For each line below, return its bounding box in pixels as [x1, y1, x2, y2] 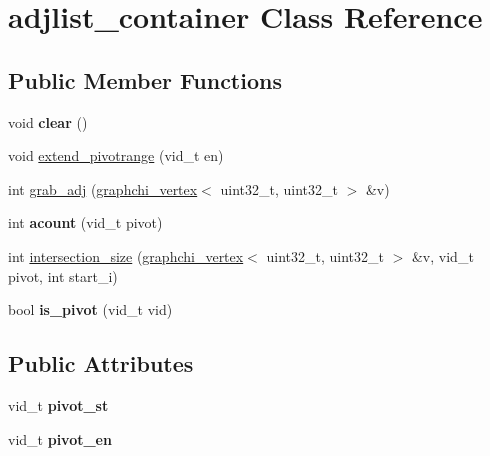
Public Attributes [8, 348, 194, 379]
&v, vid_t [411, 245, 474, 266]
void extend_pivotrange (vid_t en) [8, 145, 224, 166]
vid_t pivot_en [8, 428, 112, 449]
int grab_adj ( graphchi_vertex [8, 178, 198, 199]
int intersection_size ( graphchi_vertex [8, 245, 244, 266]
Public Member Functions [8, 64, 282, 95]
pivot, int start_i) [8, 265, 118, 286]
